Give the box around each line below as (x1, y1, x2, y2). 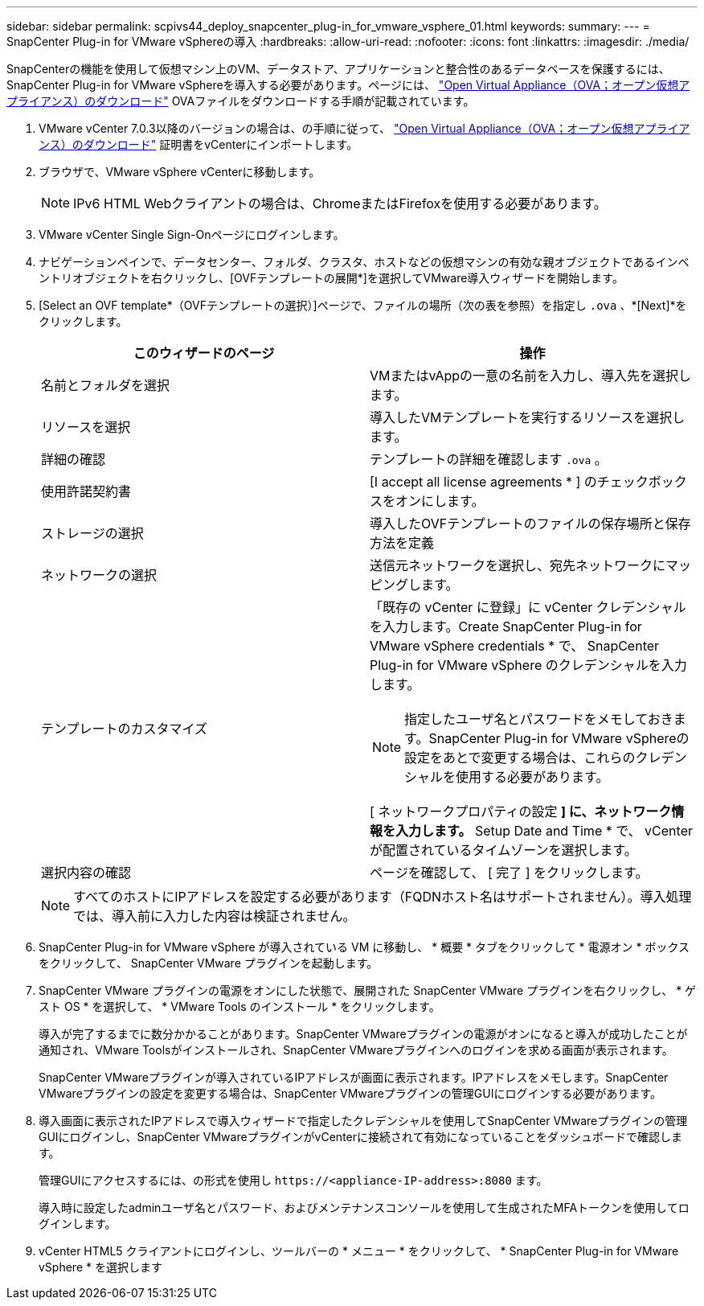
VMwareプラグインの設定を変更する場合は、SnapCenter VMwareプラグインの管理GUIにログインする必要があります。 (39, 1086, 662, 1100)
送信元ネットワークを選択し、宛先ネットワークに (370, 557, 666, 573)
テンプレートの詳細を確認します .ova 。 (370, 451, 608, 467)
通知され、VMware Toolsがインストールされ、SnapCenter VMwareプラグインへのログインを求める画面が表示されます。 (39, 1043, 673, 1057)
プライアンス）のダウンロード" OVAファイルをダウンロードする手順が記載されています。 (6, 94, 475, 108)
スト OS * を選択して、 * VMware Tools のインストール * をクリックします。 (39, 1000, 440, 1013)
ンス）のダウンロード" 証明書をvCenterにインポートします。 (39, 138, 358, 151)
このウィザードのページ (133, 345, 275, 361)
